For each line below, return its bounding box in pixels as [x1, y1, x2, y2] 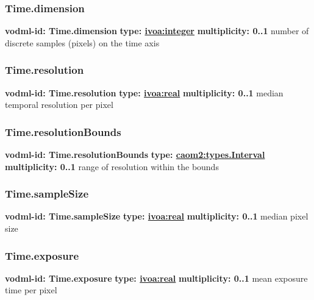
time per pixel [5, 284, 57, 296]
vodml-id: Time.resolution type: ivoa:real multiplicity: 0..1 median [5, 86, 284, 99]
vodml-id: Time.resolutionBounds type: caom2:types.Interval [5, 148, 265, 161]
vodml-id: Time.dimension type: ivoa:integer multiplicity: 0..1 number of [5, 24, 309, 37]
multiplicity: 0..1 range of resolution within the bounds [5, 160, 219, 173]
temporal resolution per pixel [5, 98, 113, 111]
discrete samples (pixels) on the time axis [5, 36, 160, 49]
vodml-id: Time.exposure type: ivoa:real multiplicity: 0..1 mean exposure [5, 271, 308, 284]
